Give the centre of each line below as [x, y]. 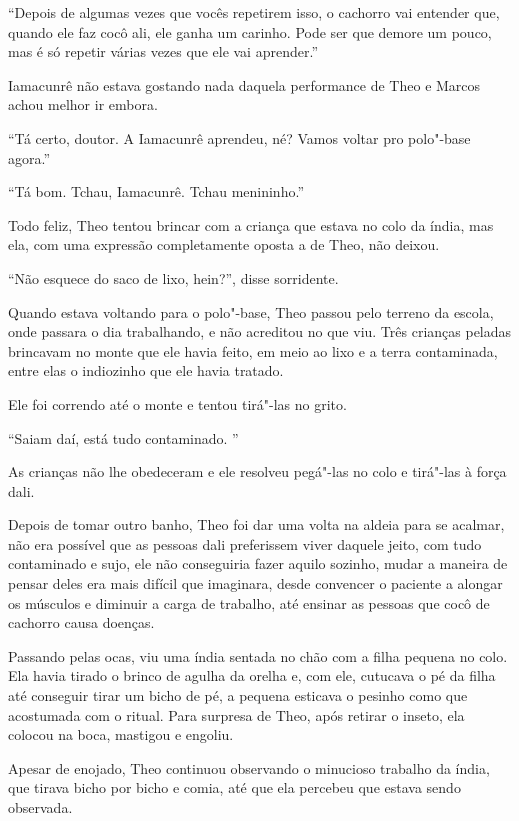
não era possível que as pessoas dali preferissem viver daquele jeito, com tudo [245, 543]
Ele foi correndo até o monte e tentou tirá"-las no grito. [177, 403]
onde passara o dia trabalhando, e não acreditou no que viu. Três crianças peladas [260, 331]
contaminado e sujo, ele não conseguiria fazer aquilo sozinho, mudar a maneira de [258, 563]
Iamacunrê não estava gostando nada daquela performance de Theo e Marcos [244, 84]
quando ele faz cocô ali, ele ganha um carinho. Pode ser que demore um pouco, [250, 31]
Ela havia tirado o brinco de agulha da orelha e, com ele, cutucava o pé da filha [252, 675]
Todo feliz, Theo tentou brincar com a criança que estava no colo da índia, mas [251, 224]
